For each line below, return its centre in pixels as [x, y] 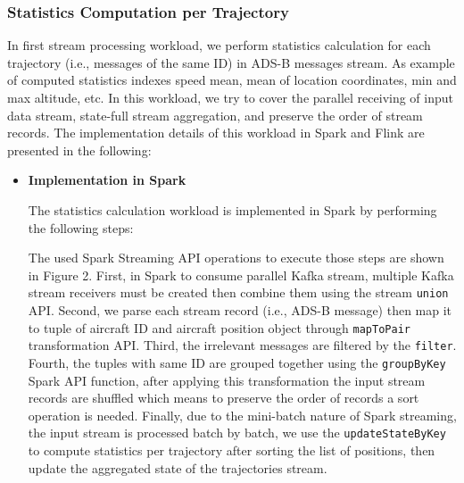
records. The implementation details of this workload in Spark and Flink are [216, 133]
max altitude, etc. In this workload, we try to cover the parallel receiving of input [230, 97]
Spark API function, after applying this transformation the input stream [227, 380]
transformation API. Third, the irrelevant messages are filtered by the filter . [242, 345]
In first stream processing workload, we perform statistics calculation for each [219, 45]
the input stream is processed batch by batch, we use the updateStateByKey [237, 433]
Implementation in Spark [107, 180]
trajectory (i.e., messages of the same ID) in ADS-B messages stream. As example [231, 62]
